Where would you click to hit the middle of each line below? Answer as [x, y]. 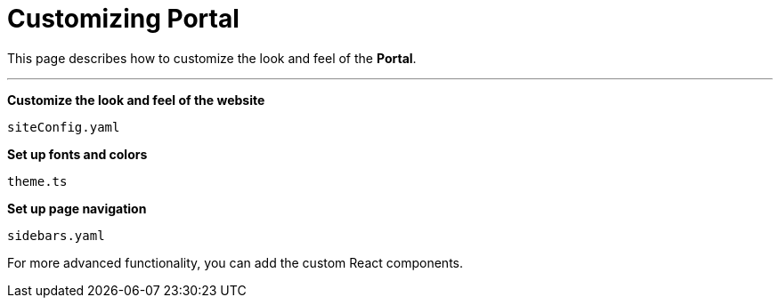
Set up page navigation [77, 208]
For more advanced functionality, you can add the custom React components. [235, 262]
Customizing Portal [123, 19]
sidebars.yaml [56, 235]
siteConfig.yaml [64, 127]
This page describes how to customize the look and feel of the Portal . [212, 58]
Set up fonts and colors [77, 154]
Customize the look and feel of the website [136, 100]
